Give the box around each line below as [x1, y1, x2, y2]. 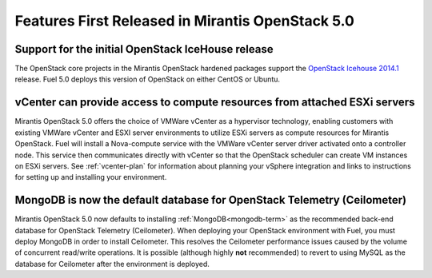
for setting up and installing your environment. [14, 173, 167, 182]
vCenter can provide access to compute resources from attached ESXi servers [14, 96, 415, 109]
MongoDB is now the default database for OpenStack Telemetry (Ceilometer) [14, 193, 407, 207]
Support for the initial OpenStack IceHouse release [14, 42, 274, 56]
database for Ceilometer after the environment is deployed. [14, 259, 210, 268]
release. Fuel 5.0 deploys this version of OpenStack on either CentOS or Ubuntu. [14, 74, 280, 84]
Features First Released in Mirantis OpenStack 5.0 [14, 12, 355, 30]
